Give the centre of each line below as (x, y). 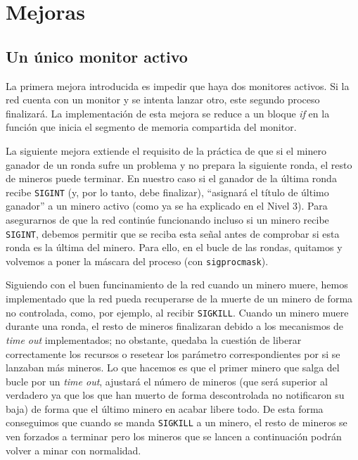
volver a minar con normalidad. (73, 450)
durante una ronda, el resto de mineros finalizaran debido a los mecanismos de (175, 326)
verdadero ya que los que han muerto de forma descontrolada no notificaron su (175, 395)
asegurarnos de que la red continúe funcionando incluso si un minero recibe (167, 219)
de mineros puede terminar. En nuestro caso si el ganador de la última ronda (171, 178)
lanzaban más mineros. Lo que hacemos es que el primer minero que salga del (173, 368)
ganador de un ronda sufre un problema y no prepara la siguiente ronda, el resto (179, 164)
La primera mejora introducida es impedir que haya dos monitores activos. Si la (178, 85)
